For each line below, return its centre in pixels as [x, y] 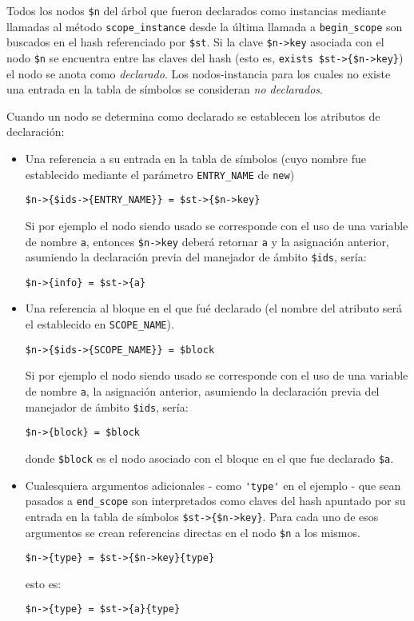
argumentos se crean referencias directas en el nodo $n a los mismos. [193, 532]
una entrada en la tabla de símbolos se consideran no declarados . [165, 89]
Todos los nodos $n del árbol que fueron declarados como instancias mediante [196, 10]
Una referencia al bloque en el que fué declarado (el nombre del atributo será [214, 308]
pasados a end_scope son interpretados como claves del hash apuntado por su [215, 501]
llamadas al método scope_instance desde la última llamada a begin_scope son [205, 26]
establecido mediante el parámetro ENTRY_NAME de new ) [160, 174]
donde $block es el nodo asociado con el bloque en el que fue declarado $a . [209, 458]
